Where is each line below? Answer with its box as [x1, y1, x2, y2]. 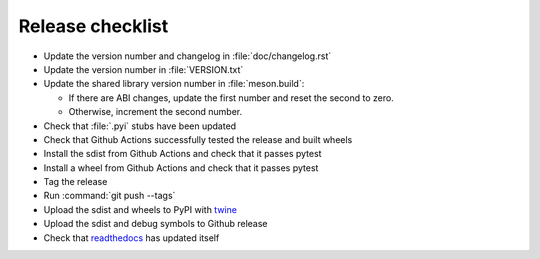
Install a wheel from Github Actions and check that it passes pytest [43, 161, 319, 174]
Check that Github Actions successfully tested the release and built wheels [43, 133, 353, 145]
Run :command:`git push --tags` [43, 190, 176, 202]
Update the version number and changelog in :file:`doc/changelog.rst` [43, 50, 332, 62]
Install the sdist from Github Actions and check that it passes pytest [43, 148, 322, 160]
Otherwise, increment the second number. [68, 106, 243, 118]
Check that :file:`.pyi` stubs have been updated [43, 120, 237, 132]
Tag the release [43, 176, 108, 188]
